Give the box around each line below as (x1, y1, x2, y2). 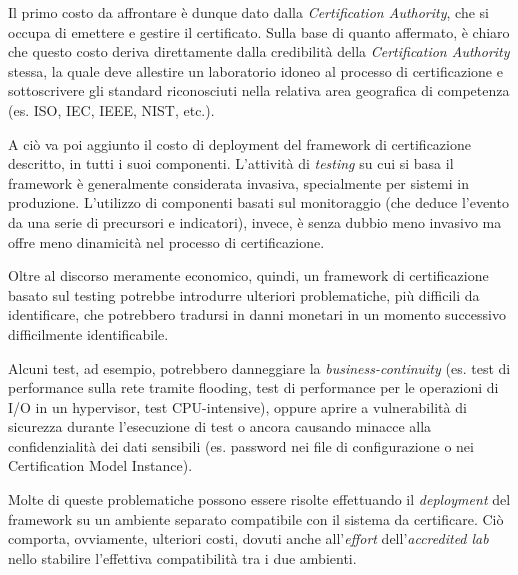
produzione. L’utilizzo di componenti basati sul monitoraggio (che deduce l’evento (8, 192, 509, 213)
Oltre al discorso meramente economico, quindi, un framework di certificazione (8, 265, 489, 286)
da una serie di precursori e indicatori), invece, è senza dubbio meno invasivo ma (8, 211, 502, 232)
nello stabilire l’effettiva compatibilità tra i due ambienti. (8, 547, 357, 568)
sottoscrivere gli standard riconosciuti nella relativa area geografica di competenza (8, 80, 510, 101)
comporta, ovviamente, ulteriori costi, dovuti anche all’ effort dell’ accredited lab (8, 528, 489, 549)
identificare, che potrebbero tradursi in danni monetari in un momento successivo (8, 304, 506, 325)
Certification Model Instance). (8, 455, 193, 476)
